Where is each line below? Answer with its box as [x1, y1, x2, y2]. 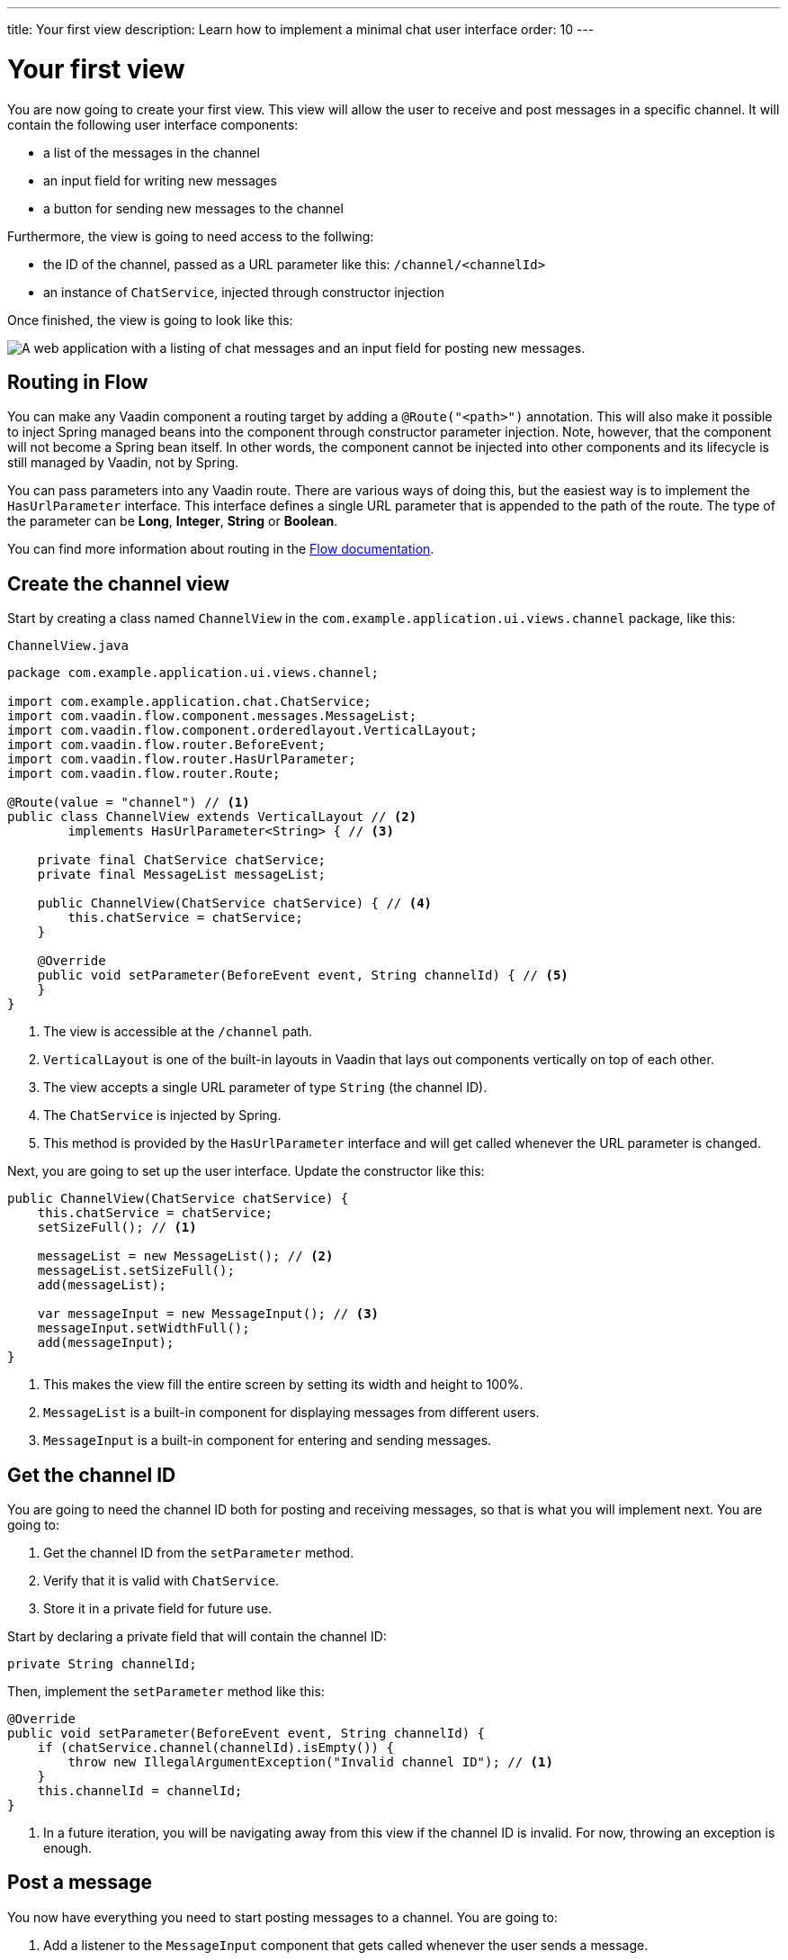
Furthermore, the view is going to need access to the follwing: [7, 228, 374, 244]
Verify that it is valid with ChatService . [43, 1573, 280, 1589]
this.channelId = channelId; [37, 1784, 243, 1799]
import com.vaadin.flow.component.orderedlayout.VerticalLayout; [7, 723, 478, 738]
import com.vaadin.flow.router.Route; [7, 766, 281, 781]
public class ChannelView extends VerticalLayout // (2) [7, 809, 417, 825]
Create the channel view [7, 572, 230, 595]
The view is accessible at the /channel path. [43, 1024, 313, 1040]
